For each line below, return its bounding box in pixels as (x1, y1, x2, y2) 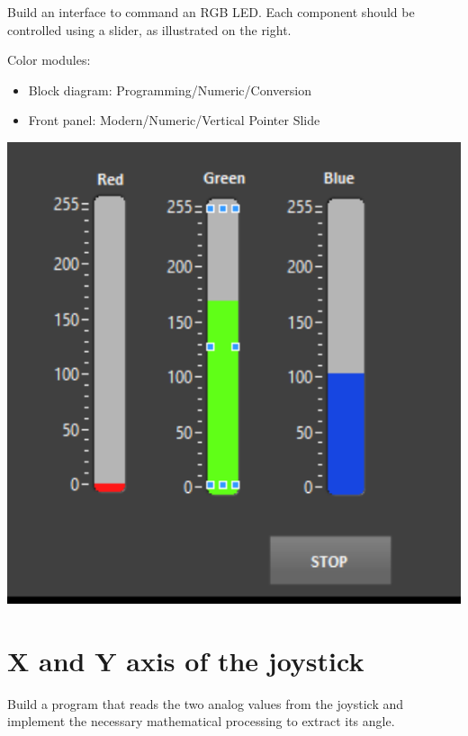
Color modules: (7, 50, 91, 69)
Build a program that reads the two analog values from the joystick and (7, 694, 404, 713)
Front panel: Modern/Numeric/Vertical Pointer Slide (28, 111, 320, 130)
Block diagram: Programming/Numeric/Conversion (28, 80, 311, 99)
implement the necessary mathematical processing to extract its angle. (7, 712, 395, 731)
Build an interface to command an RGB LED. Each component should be (7, 3, 415, 21)
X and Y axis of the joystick (7, 642, 364, 678)
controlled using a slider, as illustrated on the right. (7, 20, 292, 39)
